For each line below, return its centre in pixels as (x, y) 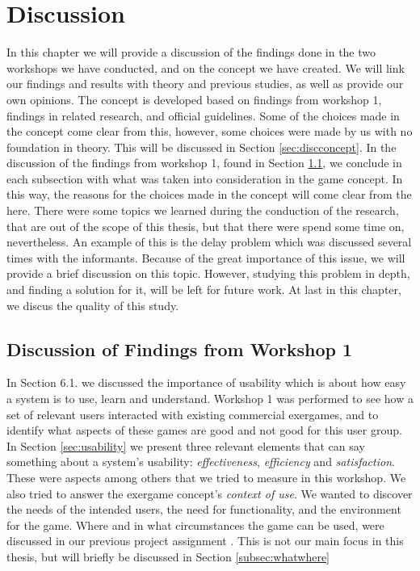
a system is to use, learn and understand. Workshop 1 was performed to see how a (210, 399)
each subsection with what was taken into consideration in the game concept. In (205, 178)
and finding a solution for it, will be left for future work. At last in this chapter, (204, 290)
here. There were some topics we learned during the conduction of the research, (203, 210)
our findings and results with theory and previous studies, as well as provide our (205, 84)
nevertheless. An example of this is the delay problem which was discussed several (209, 242)
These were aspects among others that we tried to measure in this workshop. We (206, 477)
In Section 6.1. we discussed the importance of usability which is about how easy (206, 382)
